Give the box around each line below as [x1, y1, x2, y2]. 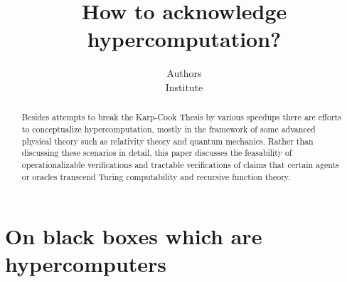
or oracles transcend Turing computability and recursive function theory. [21, 170, 291, 182]
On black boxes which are [5, 221, 262, 251]
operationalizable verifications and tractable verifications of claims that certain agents [21, 158, 339, 170]
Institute [165, 79, 203, 94]
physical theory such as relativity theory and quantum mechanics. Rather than [21, 135, 314, 147]
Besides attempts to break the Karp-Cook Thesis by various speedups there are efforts [21, 111, 341, 123]
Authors [166, 66, 202, 80]
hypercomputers [5, 249, 167, 278]
